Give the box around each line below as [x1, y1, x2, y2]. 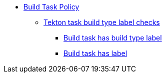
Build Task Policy [23, 2, 79, 11]
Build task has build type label [63, 33, 162, 42]
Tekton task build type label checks [43, 18, 160, 26]
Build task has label [63, 49, 127, 57]
